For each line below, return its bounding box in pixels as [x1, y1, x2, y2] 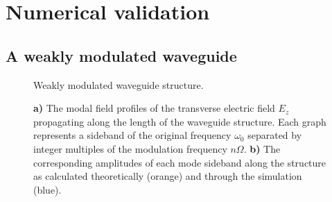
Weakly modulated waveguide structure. [33, 77, 204, 92]
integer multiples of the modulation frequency [33, 141, 227, 155]
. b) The [243, 141, 281, 155]
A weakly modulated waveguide [6, 44, 237, 66]
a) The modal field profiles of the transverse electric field [33, 101, 275, 115]
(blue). [33, 182, 62, 196]
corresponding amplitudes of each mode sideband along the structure [33, 155, 326, 169]
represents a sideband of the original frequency [33, 128, 231, 142]
